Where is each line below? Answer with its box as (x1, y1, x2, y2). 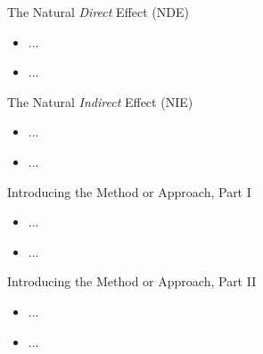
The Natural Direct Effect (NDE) (7, 3, 189, 21)
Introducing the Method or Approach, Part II (7, 272, 257, 291)
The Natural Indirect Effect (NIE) (7, 92, 193, 111)
